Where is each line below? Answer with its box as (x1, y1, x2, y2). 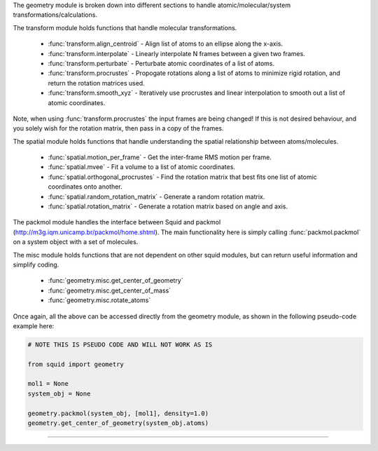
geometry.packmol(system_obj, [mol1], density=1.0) (27, 409, 209, 417)
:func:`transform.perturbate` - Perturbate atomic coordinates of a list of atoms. (48, 59, 275, 67)
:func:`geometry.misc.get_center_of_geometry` (48, 276, 183, 285)
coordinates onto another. (48, 182, 122, 191)
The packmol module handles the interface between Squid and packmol (13, 218, 221, 227)
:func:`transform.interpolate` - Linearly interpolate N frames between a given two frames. (48, 49, 306, 58)
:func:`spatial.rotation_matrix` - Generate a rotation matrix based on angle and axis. (48, 202, 288, 210)
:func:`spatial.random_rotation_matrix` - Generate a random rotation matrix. (48, 192, 265, 201)
